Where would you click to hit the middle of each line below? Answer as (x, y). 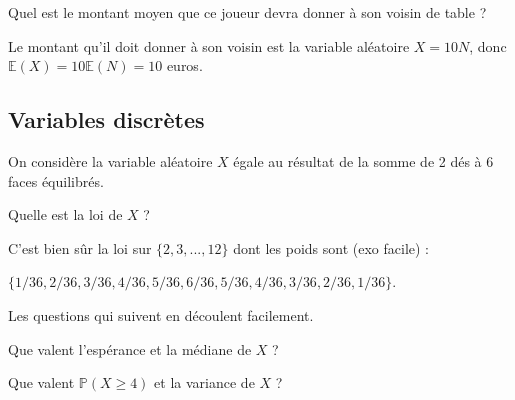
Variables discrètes (106, 119)
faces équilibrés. (56, 180)
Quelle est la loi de (65, 214)
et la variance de (204, 382)
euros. (184, 65)
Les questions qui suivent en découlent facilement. (161, 314)
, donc (488, 45)
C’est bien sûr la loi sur (80, 247)
